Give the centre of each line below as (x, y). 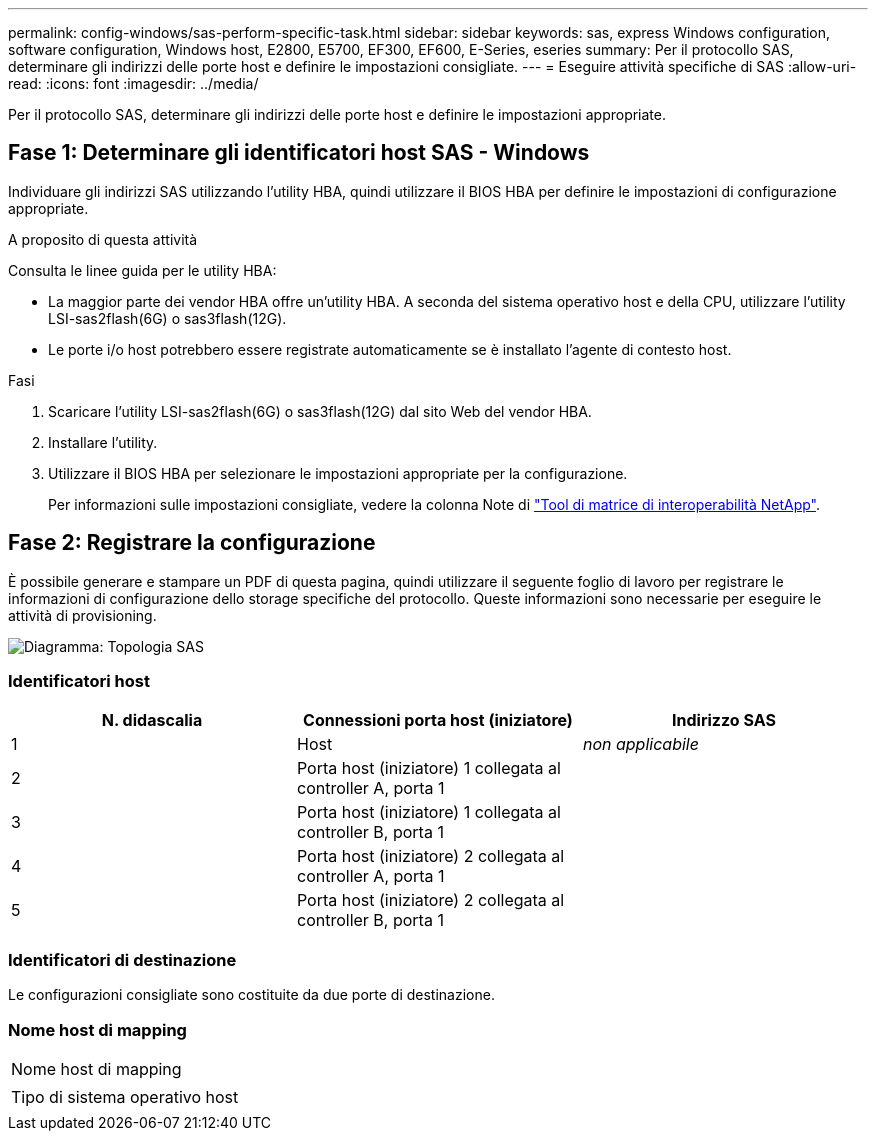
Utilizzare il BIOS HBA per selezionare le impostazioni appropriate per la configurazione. (338, 473)
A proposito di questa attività (103, 239)
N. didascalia (152, 720)
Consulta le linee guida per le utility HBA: (142, 270)
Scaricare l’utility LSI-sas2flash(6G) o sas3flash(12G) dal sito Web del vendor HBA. (320, 411)
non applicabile (640, 744)
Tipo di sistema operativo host (125, 1096)
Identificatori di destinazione (122, 959)
